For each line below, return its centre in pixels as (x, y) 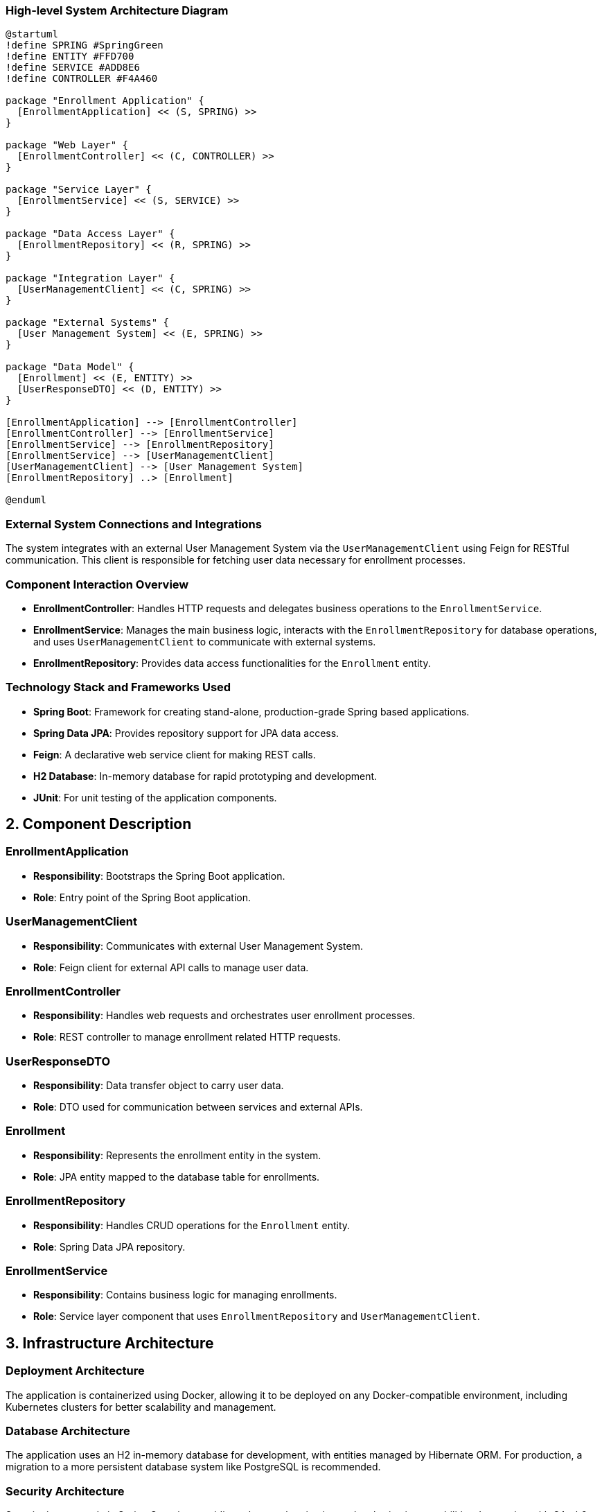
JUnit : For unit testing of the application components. (155, 797)
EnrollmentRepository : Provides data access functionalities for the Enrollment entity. (232, 663)
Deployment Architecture (75, 1371)
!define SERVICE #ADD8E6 (73, 68)
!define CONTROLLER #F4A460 (82, 79)
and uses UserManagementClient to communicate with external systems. (205, 641)
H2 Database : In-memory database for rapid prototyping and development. (205, 776)
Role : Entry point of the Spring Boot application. (142, 897)
